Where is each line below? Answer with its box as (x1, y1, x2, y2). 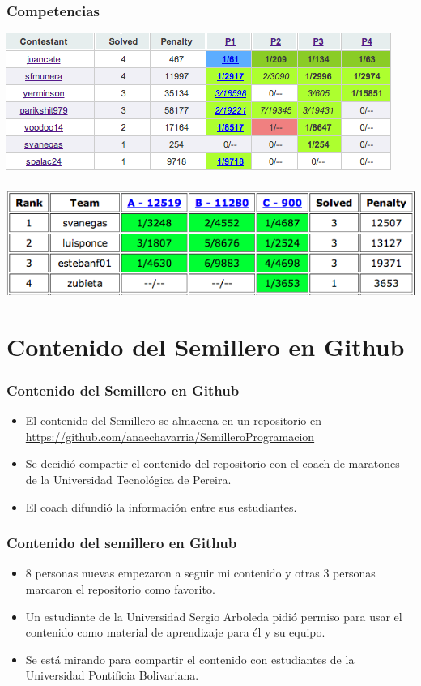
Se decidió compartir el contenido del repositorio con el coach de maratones (25, 455, 400, 472)
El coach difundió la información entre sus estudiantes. (25, 498, 297, 515)
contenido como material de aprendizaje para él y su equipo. (25, 624, 325, 641)
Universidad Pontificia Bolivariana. (25, 667, 199, 684)
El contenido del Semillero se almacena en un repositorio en (25, 412, 322, 429)
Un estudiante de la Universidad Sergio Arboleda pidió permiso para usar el (25, 607, 402, 624)
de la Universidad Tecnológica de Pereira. (25, 470, 232, 487)
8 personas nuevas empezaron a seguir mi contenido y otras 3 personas (25, 564, 376, 581)
